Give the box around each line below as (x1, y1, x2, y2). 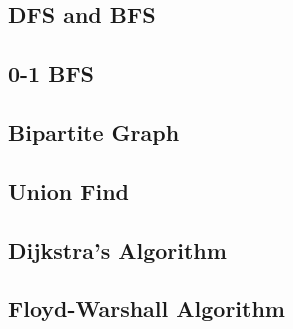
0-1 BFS (8, 58, 95, 89)
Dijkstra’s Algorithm (8, 234, 227, 265)
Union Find (8, 175, 129, 206)
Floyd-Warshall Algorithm (8, 293, 285, 324)
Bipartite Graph (8, 116, 180, 147)
